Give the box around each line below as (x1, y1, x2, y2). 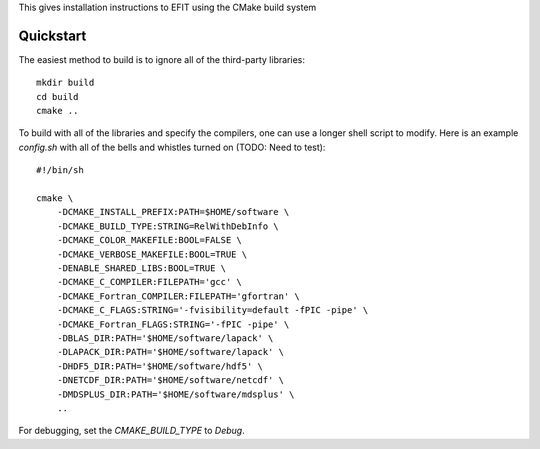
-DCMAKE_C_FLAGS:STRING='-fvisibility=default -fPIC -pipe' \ (56, 305, 369, 316)
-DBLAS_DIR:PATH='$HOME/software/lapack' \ (56, 332, 274, 344)
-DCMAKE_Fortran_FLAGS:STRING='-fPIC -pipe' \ (56, 318, 290, 330)
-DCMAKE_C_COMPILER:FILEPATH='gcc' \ (56, 276, 242, 288)
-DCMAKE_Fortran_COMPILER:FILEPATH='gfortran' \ (56, 290, 300, 302)
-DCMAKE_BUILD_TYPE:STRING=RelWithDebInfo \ (56, 220, 279, 232)
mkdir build (36, 77, 95, 89)
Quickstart (18, 27, 87, 44)
